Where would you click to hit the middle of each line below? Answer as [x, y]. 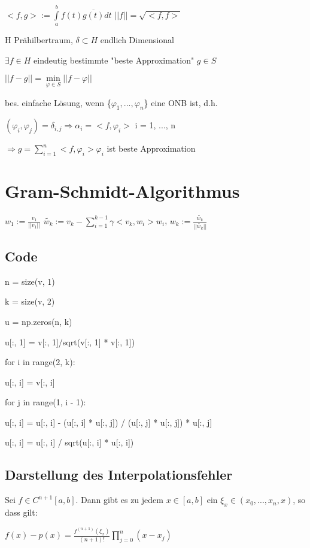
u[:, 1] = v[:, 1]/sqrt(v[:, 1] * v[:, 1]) [70, 341]
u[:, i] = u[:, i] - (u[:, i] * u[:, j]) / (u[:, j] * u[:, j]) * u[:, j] [109, 422]
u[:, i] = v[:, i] [30, 382]
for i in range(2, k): [40, 362]
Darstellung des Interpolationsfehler [119, 475]
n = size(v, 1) [30, 281]
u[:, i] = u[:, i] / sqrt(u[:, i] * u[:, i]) [69, 442]
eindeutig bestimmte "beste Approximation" [114, 60]
